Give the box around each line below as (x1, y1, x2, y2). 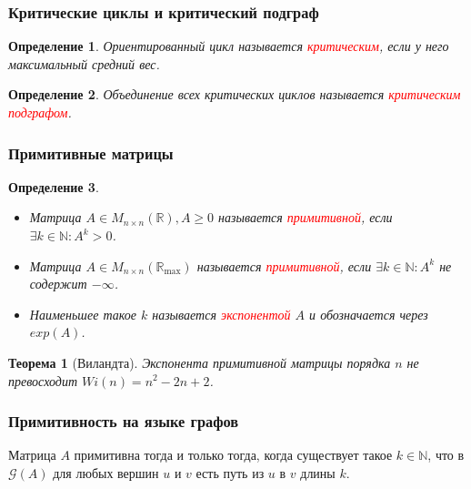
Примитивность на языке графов (8, 410, 239, 433)
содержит (29, 274, 87, 293)
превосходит (8, 371, 78, 390)
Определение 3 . (8, 177, 99, 196)
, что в (427, 445, 465, 464)
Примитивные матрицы (8, 141, 174, 164)
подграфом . (8, 103, 72, 121)
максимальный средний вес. (8, 54, 160, 73)
